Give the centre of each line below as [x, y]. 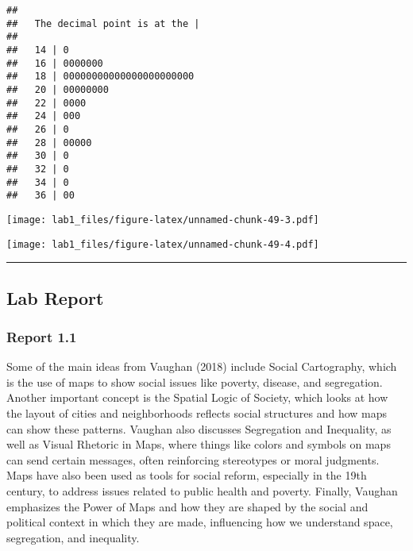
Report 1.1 [42, 336]
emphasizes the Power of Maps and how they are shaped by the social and [187, 506]
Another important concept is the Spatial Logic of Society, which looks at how [197, 397]
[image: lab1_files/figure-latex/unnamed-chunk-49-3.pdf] [163, 220]
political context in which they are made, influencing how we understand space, [200, 522]
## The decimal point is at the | [103, 23]
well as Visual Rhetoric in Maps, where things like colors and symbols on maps [199, 444]
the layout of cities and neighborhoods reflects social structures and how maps [197, 412]
